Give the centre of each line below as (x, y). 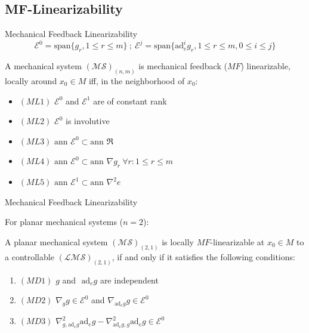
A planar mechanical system (56, 241)
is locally (178, 241)
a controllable (30, 256)
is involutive (88, 121)
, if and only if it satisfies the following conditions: (203, 256)
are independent (129, 280)
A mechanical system (43, 66)
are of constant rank (130, 101)
